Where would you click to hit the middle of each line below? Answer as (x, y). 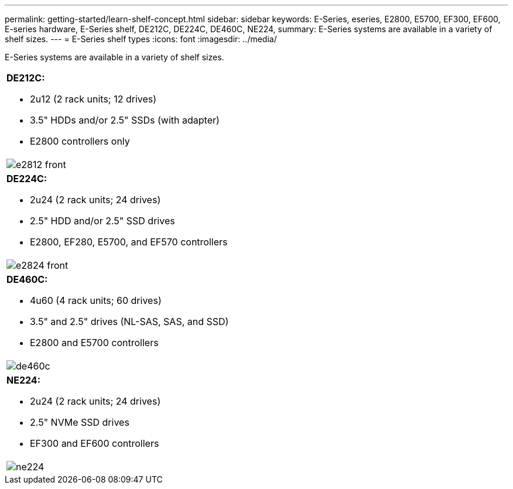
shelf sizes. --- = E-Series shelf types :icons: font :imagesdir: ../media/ (141, 39)
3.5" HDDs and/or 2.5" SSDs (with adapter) (125, 120)
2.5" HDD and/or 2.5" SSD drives (102, 221)
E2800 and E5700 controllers (94, 343)
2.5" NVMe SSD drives (80, 422)
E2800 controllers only (80, 141)
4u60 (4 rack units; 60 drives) (96, 300)
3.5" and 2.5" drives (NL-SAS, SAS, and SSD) (129, 322)
